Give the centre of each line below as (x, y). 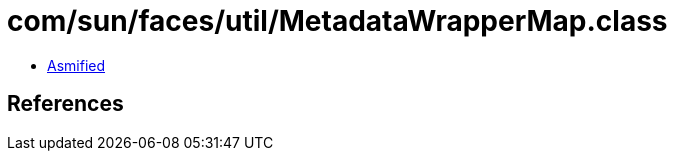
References (65, 104)
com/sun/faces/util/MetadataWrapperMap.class (337, 21)
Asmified (76, 65)
